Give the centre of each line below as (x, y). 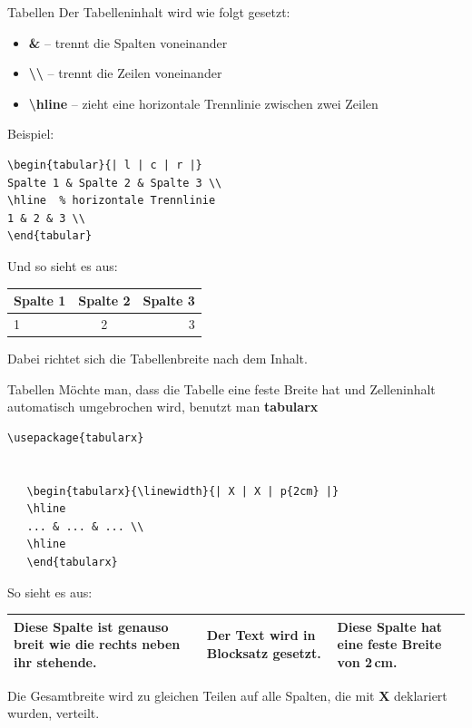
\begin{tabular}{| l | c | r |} (105, 165)
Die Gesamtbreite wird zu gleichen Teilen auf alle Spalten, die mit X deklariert (227, 695)
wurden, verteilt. (54, 713)
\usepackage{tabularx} (76, 437)
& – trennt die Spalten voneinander (128, 42)
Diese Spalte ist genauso (91, 626)
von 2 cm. (367, 661)
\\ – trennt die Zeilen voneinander (125, 73)
